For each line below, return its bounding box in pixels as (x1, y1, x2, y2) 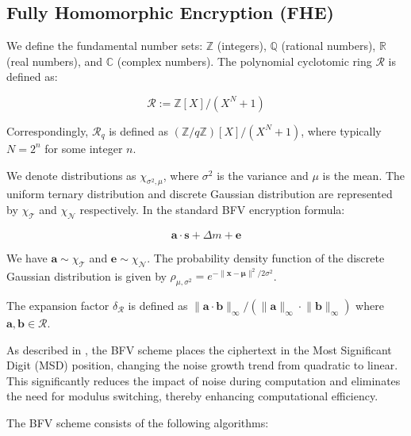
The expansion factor (6, 297, 109, 313)
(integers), (217, 37, 267, 54)
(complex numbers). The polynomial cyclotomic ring (117, 52, 372, 69)
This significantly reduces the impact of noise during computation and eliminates (6, 372, 401, 388)
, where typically (301, 122, 382, 139)
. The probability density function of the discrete (147, 249, 385, 266)
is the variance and (217, 166, 309, 183)
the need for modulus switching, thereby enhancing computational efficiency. (6, 388, 378, 404)
